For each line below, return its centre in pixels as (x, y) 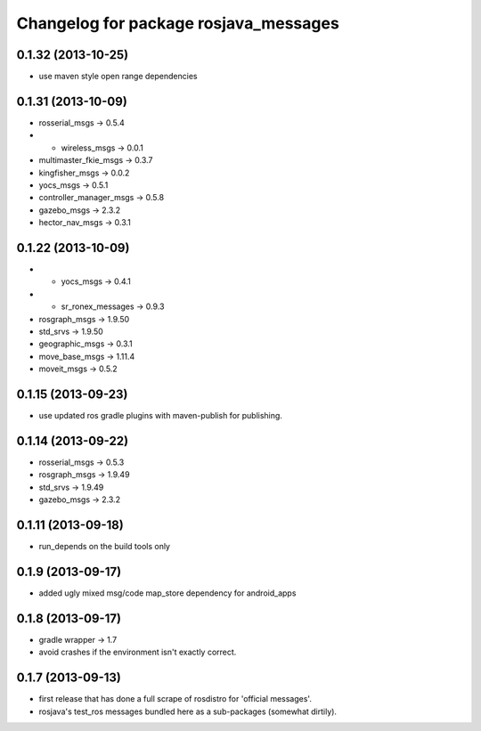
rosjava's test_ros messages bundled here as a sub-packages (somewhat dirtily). (188, 711)
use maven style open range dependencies (118, 77)
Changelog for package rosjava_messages (178, 23)
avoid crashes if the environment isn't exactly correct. (138, 652)
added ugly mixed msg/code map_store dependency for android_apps (167, 593)
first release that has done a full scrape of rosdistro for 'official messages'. (175, 699)
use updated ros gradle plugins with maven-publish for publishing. (160, 416)
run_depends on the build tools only (105, 547)
